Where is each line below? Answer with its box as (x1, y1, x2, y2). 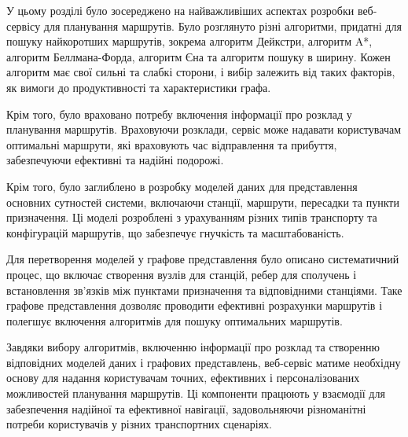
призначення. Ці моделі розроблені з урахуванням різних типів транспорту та (6, 209, 377, 226)
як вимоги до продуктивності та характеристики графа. (6, 79, 271, 95)
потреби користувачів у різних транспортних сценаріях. (6, 416, 272, 432)
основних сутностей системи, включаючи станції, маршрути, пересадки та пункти (6, 193, 399, 210)
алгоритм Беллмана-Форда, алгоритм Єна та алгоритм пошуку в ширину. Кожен (6, 48, 391, 64)
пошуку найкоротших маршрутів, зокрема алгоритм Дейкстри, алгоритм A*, (6, 33, 373, 50)
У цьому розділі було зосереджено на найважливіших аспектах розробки (6, 2, 355, 18)
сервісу (6, 17, 41, 34)
